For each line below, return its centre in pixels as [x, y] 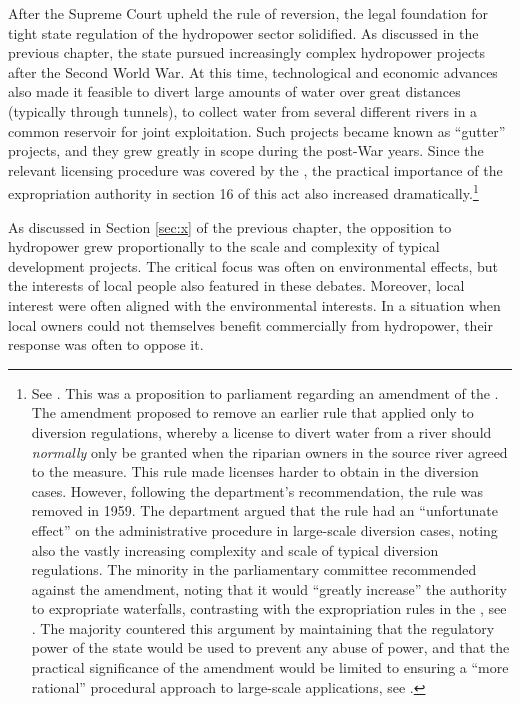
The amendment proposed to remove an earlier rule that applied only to [252, 412]
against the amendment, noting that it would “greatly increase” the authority [269, 588]
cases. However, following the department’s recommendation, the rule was [257, 490]
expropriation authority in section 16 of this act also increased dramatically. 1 [243, 191]
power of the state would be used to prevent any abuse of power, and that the [270, 647]
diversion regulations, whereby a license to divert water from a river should [261, 431]
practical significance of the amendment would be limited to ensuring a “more [270, 667]
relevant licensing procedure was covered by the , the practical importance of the [255, 169]
